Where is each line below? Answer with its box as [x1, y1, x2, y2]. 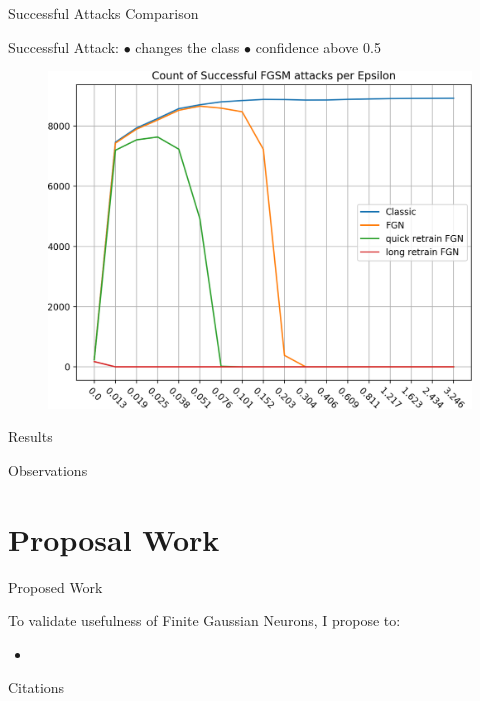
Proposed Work [8, 576, 103, 597]
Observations [8, 459, 88, 480]
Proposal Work [8, 518, 220, 559]
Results [8, 426, 53, 447]
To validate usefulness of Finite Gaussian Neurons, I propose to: [8, 610, 401, 631]
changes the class [135, 36, 240, 57]
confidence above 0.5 [255, 36, 381, 57]
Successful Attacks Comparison [8, 3, 199, 23]
